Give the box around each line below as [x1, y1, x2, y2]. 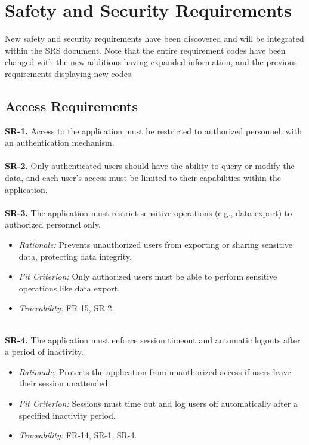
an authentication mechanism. [5, 136, 115, 149]
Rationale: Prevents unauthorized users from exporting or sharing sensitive [18, 238, 292, 251]
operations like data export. [18, 281, 120, 294]
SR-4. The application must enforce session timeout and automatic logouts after [5, 333, 301, 346]
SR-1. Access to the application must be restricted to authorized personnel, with [5, 124, 302, 137]
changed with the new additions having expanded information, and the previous [5, 56, 297, 68]
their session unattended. [18, 377, 110, 389]
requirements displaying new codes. [5, 67, 134, 79]
